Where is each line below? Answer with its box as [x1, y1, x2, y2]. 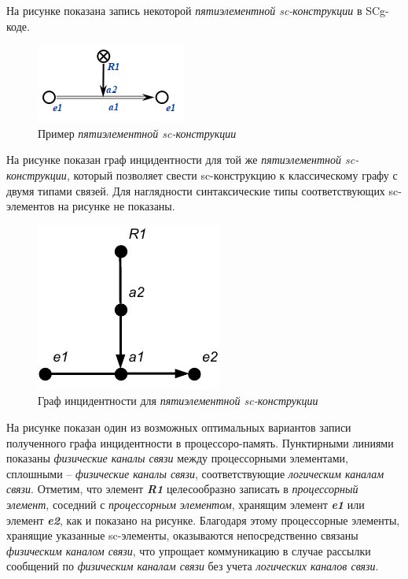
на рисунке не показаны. [57, 198, 175, 214]
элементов [6, 198, 55, 214]
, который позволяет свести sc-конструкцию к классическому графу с [66, 166, 398, 183]
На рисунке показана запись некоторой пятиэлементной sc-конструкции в [6, 2, 362, 18]
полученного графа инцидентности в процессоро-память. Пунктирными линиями [6, 434, 394, 451]
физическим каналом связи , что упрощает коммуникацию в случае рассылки [6, 542, 371, 559]
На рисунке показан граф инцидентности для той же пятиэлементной [6, 151, 342, 168]
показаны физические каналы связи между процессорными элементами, [6, 450, 348, 466]
